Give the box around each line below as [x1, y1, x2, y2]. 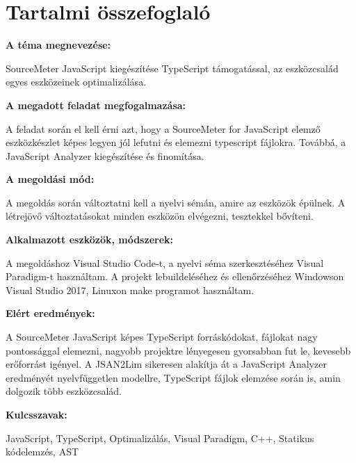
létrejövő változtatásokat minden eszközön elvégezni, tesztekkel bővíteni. [6, 209, 314, 223]
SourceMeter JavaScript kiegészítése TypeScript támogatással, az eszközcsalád [6, 60, 339, 75]
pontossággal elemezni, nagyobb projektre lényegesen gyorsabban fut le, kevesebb [6, 343, 351, 357]
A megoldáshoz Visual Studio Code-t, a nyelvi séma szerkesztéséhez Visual [6, 255, 324, 270]
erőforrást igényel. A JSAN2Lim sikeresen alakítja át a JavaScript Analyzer [6, 357, 327, 371]
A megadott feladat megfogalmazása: [6, 97, 186, 112]
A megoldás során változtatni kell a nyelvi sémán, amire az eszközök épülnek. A [6, 195, 346, 209]
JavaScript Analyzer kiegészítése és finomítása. [6, 148, 204, 163]
